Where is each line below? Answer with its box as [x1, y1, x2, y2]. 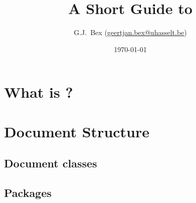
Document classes [4, 155, 97, 171]
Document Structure [4, 121, 150, 141]
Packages [4, 185, 52, 200]
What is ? [4, 82, 73, 102]
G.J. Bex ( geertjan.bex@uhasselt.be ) [74, 27, 187, 38]
